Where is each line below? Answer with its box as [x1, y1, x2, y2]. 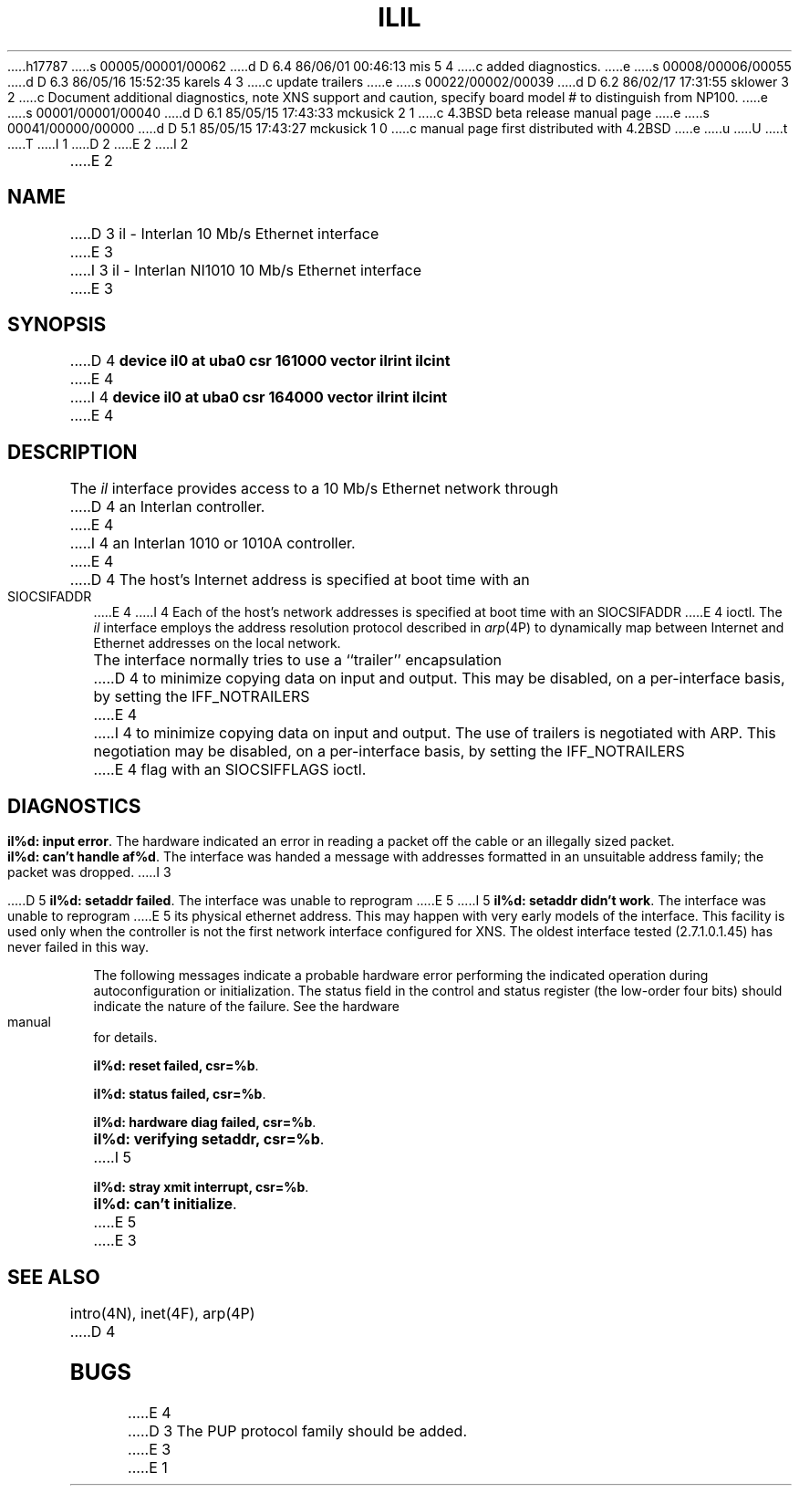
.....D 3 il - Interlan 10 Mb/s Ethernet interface [69, 224, 379, 243]
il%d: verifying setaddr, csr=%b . [93, 1130, 325, 1149]
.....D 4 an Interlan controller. [69, 497, 265, 517]
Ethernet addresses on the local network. [93, 635, 341, 652]
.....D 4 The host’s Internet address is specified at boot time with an [69, 570, 530, 590]
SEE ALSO [7, 1265, 100, 1289]
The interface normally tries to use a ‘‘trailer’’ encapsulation [93, 651, 502, 670]
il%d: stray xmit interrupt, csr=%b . [93, 1179, 309, 1195]
